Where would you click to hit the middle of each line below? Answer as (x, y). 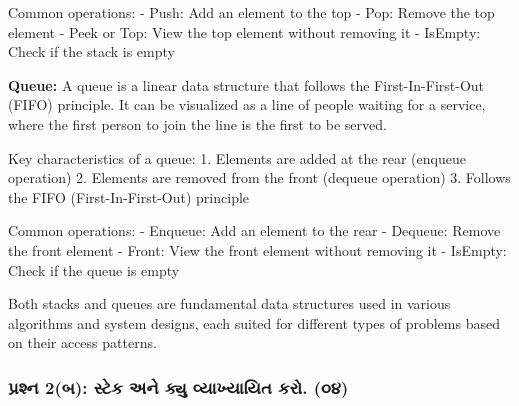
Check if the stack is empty (91, 51)
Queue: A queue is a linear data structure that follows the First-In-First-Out (246, 84)
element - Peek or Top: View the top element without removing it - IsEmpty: (244, 31)
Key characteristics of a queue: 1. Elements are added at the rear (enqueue (237, 157)
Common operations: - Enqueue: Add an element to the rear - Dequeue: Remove (254, 230)
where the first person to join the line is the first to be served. (197, 123)
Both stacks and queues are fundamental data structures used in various (229, 303)
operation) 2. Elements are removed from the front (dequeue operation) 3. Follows (259, 177)
